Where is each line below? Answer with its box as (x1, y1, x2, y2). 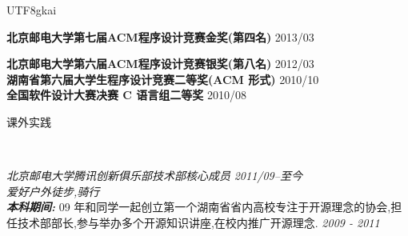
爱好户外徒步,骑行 (6, 182, 100, 199)
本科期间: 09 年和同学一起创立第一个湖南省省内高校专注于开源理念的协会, (6, 198, 391, 215)
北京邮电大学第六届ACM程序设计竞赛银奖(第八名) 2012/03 (6, 55, 314, 72)
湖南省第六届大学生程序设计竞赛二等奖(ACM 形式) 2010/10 (6, 70, 319, 87)
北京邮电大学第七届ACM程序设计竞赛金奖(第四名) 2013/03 (6, 28, 314, 45)
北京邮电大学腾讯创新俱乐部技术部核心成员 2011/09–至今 (6, 167, 302, 184)
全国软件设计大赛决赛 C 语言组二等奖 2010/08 (6, 86, 247, 103)
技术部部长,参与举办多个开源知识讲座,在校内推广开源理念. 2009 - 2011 (17, 214, 380, 230)
